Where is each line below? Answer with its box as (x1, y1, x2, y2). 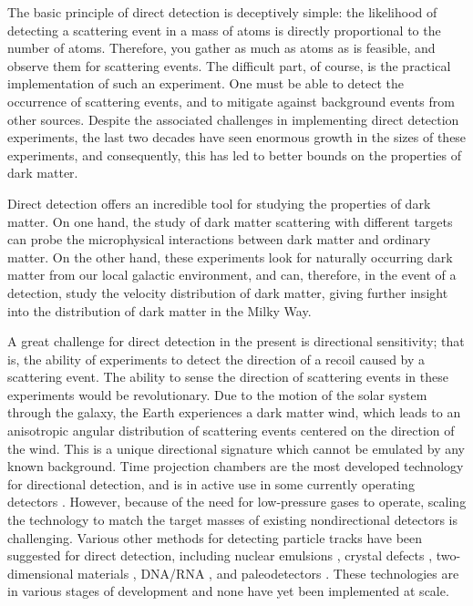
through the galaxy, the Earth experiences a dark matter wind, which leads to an (7, 403, 461, 422)
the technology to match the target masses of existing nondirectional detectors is (7, 510, 458, 529)
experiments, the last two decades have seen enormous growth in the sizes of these (7, 128, 467, 147)
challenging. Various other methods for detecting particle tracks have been (7, 528, 423, 547)
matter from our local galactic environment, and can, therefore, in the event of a (7, 265, 457, 284)
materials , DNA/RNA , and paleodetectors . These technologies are (77, 563, 459, 582)
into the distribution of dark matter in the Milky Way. (7, 301, 312, 320)
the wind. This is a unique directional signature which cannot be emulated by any (7, 438, 465, 457)
